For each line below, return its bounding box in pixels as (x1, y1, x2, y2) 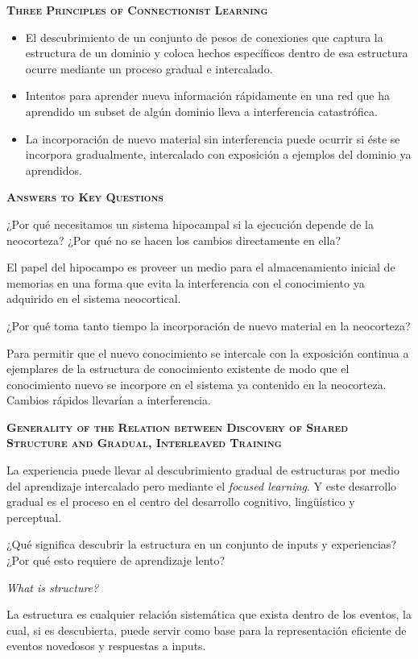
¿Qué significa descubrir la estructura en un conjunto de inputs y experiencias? (6, 536, 396, 553)
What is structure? (6, 578, 99, 595)
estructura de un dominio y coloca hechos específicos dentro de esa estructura (25, 44, 408, 61)
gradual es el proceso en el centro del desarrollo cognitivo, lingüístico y (6, 493, 355, 510)
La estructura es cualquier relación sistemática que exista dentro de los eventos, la (6, 606, 412, 623)
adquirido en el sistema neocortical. (6, 290, 181, 307)
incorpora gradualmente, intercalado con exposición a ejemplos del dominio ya (25, 146, 412, 163)
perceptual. (6, 508, 62, 525)
